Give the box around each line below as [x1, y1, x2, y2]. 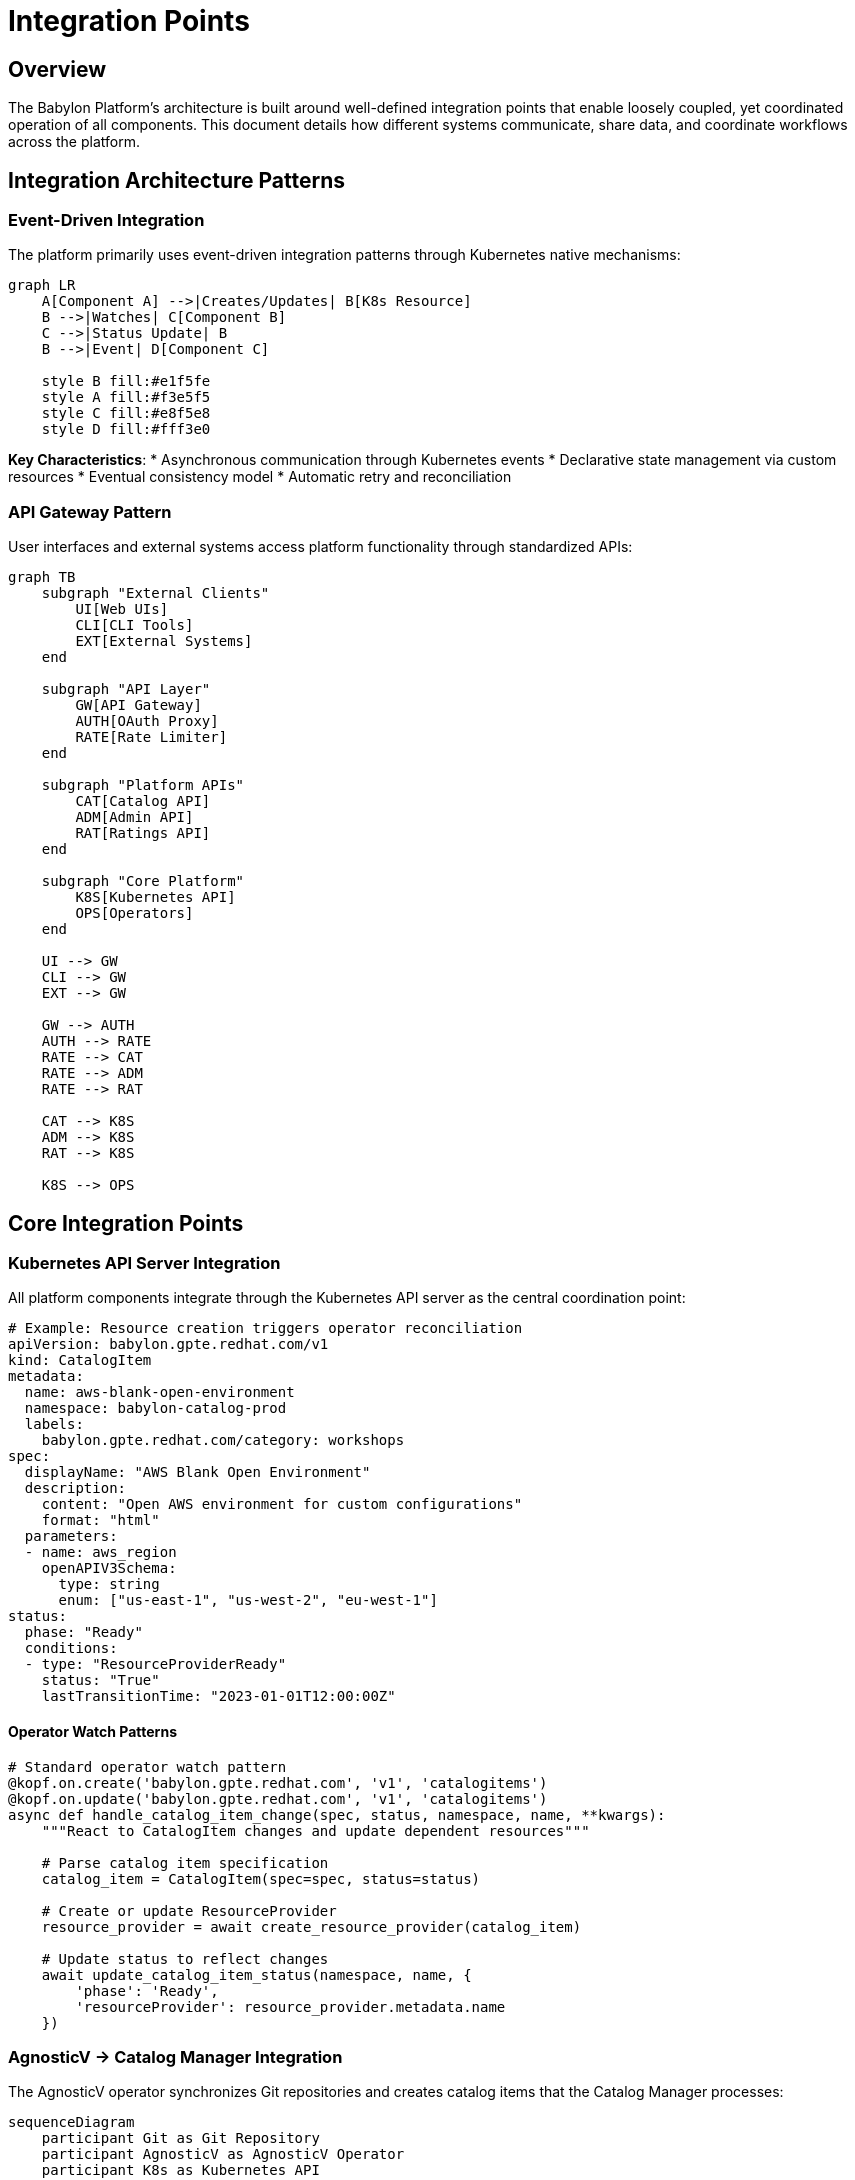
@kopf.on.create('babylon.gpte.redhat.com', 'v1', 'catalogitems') [8, 1774, 548, 1791]
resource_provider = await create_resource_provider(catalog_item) [41, 1918, 582, 1935]
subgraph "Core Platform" [41, 873, 245, 890]
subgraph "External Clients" [41, 585, 270, 602]
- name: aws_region [24, 1544, 177, 1561]
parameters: [24, 1528, 118, 1545]
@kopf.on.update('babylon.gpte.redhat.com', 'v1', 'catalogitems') [8, 1790, 548, 1807]
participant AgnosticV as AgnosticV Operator [41, 2146, 405, 2163]
